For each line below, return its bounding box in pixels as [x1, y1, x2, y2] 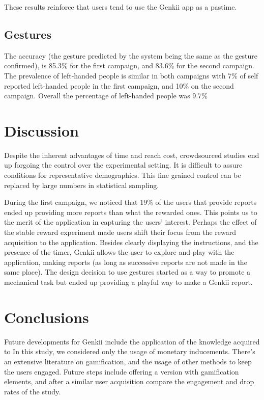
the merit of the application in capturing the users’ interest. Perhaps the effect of [4, 217, 257, 227]
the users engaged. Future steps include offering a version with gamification [4, 366, 239, 377]
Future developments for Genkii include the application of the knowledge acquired [4, 336, 260, 346]
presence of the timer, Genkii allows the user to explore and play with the [4, 247, 234, 257]
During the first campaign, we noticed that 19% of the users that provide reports [4, 197, 257, 207]
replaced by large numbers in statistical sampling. [4, 179, 159, 190]
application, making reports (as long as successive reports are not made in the [4, 256, 247, 267]
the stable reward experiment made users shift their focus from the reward [4, 227, 237, 237]
